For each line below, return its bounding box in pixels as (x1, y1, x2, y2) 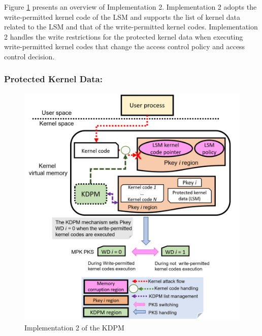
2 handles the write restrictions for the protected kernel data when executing (4, 31, 243, 42)
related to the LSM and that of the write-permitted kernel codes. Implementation (4, 21, 258, 32)
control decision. (4, 51, 55, 61)
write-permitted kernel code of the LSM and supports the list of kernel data (4, 11, 240, 22)
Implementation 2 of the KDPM (24, 322, 124, 332)
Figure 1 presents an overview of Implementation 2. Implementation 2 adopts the (4, 2, 257, 12)
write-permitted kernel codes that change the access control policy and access (4, 41, 245, 52)
